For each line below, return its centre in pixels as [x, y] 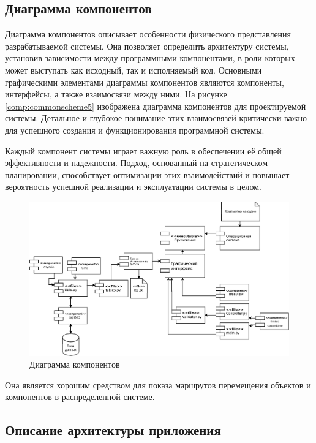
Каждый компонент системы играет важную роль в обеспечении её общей [143, 150]
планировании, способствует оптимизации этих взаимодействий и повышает [147, 174]
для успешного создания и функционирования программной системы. [135, 130]
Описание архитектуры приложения [113, 430]
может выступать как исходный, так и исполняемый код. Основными [134, 70]
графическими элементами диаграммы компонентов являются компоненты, [145, 82]
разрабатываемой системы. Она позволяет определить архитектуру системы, [147, 46]
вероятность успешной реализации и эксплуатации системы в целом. [133, 187]
